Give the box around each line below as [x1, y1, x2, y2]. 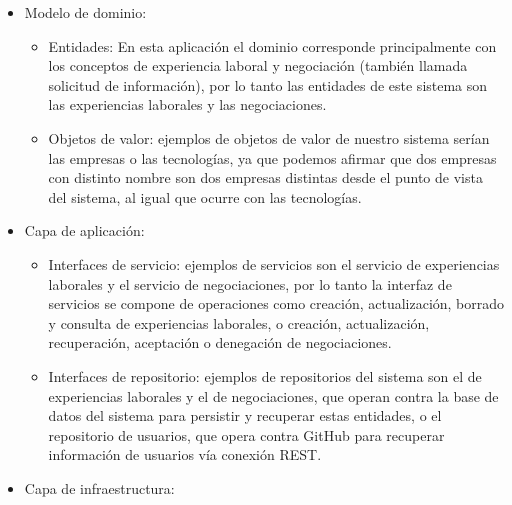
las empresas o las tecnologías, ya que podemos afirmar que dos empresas [48, 147, 497, 168]
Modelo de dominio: [24, 2, 147, 22]
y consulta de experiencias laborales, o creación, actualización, [48, 312, 430, 333]
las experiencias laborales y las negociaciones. [48, 94, 327, 115]
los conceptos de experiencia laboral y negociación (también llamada [48, 55, 468, 76]
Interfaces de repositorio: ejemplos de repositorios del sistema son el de [48, 365, 482, 386]
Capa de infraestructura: [24, 477, 175, 498]
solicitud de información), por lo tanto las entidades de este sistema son [48, 74, 488, 95]
